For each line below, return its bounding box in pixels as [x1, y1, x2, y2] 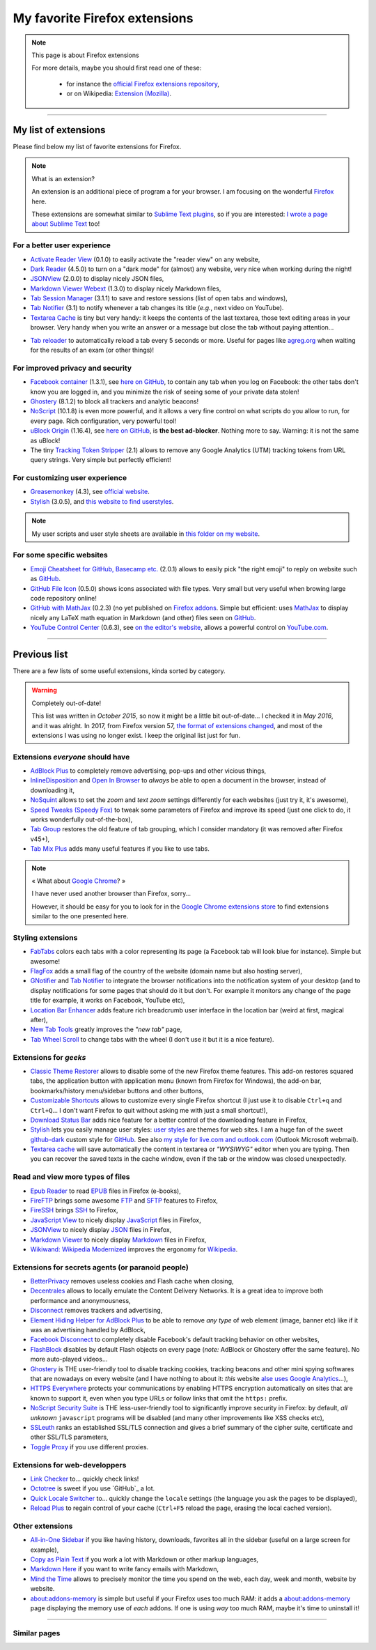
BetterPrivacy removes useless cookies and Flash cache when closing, [30, 1277, 234, 1286]
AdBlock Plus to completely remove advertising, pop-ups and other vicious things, [30, 766, 267, 775]
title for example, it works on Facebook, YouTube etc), [30, 996, 185, 1005]
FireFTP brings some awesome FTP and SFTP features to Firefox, [30, 1196, 219, 1205]
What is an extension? [31, 174, 95, 183]
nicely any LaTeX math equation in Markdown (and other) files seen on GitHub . [30, 613, 256, 622]
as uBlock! [30, 436, 61, 445]
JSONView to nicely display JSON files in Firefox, [30, 1226, 172, 1234]
